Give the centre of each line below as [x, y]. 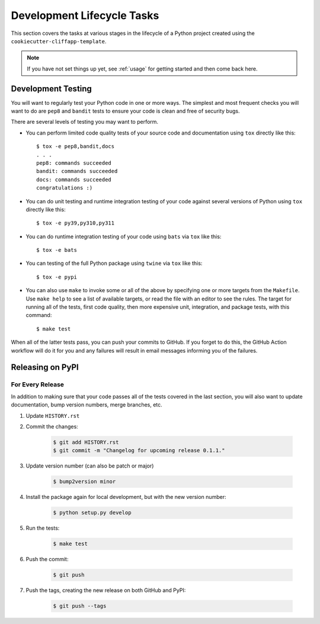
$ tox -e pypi [57, 277]
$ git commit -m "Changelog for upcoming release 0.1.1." [139, 451]
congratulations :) [65, 188]
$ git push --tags [80, 606]
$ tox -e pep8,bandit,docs [76, 146]
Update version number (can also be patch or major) [90, 466]
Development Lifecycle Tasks [85, 15]
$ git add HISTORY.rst [86, 442]
